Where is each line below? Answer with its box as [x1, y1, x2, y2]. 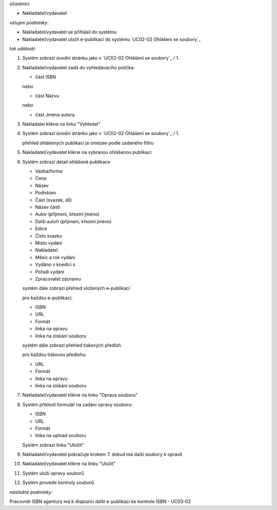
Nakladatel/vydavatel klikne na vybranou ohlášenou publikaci [22, 149, 152, 155]
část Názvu [35, 92, 60, 99]
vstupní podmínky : [9, 19, 49, 26]
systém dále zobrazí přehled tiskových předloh [22, 342, 122, 348]
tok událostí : [9, 45, 36, 51]
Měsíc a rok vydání [35, 254, 75, 260]
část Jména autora [35, 111, 75, 117]
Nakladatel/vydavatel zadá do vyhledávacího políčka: [22, 64, 135, 70]
